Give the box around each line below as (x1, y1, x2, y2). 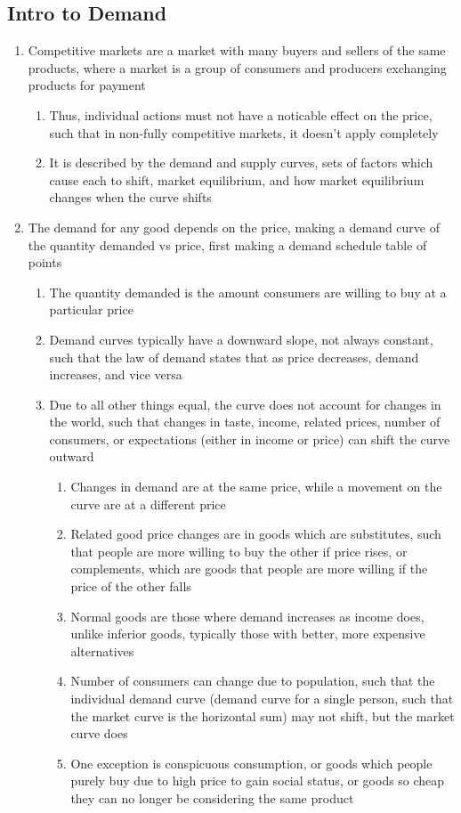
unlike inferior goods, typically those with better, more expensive (70, 624, 425, 643)
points (28, 253, 62, 272)
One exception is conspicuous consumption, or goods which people (70, 753, 433, 772)
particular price (49, 300, 133, 319)
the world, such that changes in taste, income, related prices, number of (49, 412, 441, 431)
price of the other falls (70, 577, 191, 596)
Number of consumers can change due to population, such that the (70, 671, 435, 690)
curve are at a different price (70, 494, 226, 513)
